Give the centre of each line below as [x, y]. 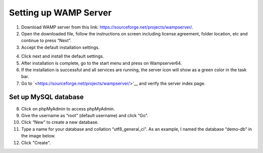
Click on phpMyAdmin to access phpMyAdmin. [68, 108]
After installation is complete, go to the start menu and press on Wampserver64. [102, 63]
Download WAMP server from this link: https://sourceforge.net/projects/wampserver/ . [107, 27]
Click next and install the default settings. [63, 56]
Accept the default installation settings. [60, 47]
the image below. [38, 136]
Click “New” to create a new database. [60, 122]
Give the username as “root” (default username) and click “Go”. [85, 115]
